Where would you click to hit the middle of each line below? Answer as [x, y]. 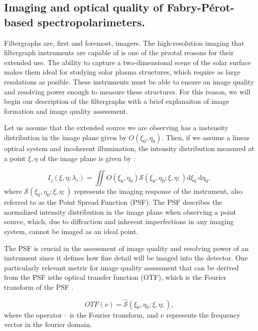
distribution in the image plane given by [65, 137]
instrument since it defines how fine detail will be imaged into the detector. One [126, 258]
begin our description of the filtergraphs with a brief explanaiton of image [117, 101]
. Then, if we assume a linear [206, 137]
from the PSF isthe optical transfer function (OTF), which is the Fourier [115, 277]
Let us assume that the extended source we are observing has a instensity [116, 127]
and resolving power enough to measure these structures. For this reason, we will [127, 91]
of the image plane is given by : [88, 158]
